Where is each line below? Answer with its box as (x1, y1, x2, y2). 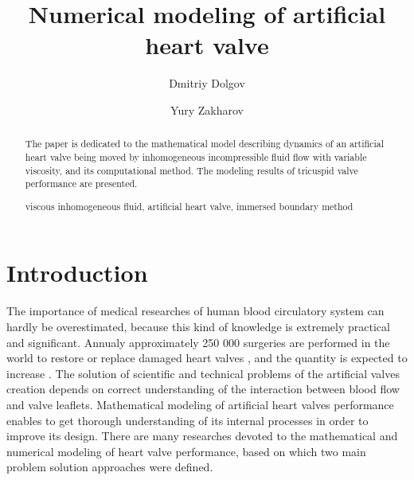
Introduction (6, 256, 148, 289)
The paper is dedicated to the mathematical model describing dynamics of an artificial (25, 137, 384, 150)
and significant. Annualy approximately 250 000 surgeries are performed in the (6, 334, 390, 350)
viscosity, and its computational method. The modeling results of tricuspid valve (25, 163, 358, 177)
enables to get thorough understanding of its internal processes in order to (6, 412, 369, 428)
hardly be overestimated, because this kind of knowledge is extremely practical (6, 318, 390, 334)
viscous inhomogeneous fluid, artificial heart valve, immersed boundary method (25, 199, 353, 213)
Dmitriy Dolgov (169, 75, 245, 92)
